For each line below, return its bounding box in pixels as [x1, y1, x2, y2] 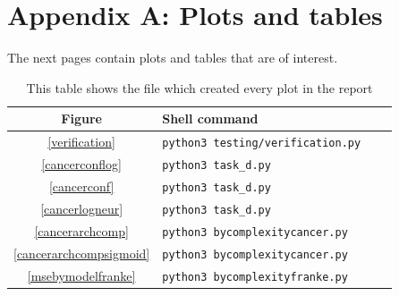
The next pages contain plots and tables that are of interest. [7, 48, 338, 67]
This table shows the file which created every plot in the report [26, 78, 373, 97]
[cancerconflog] [41, 155, 122, 173]
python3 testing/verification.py [162, 137, 361, 150]
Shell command [162, 109, 259, 128]
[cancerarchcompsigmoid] [13, 243, 150, 262]
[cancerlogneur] [40, 199, 123, 217]
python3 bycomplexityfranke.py [162, 270, 348, 283]
